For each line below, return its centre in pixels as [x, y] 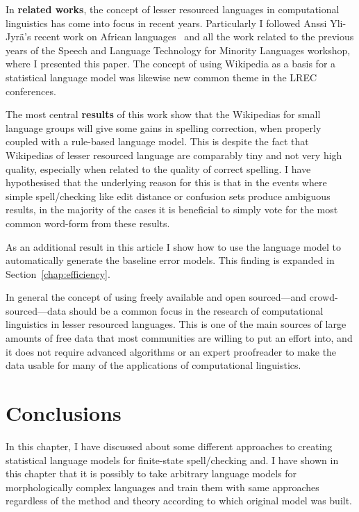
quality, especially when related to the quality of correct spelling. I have [158, 168]
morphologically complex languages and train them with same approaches [162, 487]
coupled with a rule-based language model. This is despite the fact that [157, 141]
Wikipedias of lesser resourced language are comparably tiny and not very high [174, 155]
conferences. [31, 91]
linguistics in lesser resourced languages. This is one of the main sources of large [176, 324]
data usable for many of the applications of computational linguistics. [153, 365]
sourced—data [36, 310]
